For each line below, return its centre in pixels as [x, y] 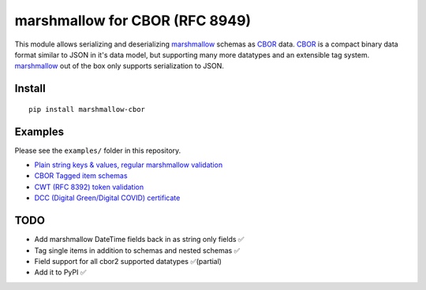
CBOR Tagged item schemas [81, 176]
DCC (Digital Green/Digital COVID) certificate [107, 198]
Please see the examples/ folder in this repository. [98, 151]
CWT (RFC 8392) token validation [89, 187]
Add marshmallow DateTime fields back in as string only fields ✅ [139, 240]
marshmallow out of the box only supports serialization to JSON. [120, 66]
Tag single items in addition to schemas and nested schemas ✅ [137, 250]
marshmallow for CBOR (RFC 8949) [133, 20]
